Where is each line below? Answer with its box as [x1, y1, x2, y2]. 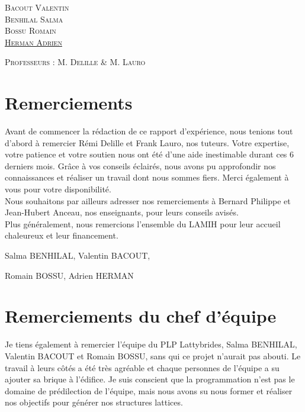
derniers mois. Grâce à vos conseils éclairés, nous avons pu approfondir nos [5, 159, 276, 172]
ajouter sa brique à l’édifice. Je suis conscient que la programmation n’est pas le [5, 373, 295, 385]
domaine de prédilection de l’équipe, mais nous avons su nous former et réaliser [5, 384, 293, 397]
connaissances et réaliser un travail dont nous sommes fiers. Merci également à [5, 171, 289, 184]
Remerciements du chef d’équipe [5, 304, 277, 328]
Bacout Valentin [5, 1, 69, 13]
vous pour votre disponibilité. [5, 183, 111, 195]
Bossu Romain [5, 24, 56, 37]
